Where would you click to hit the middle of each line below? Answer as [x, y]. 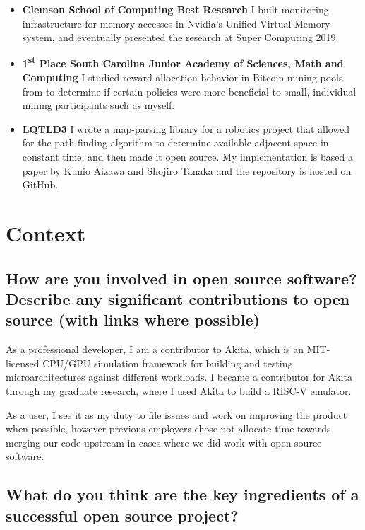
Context [46, 232]
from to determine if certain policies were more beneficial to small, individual [189, 91]
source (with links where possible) [133, 319]
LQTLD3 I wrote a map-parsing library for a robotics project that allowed [186, 128]
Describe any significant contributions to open [178, 298]
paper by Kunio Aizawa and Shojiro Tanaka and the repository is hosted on [187, 170]
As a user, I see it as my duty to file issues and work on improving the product [176, 414]
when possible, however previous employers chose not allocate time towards [168, 428]
